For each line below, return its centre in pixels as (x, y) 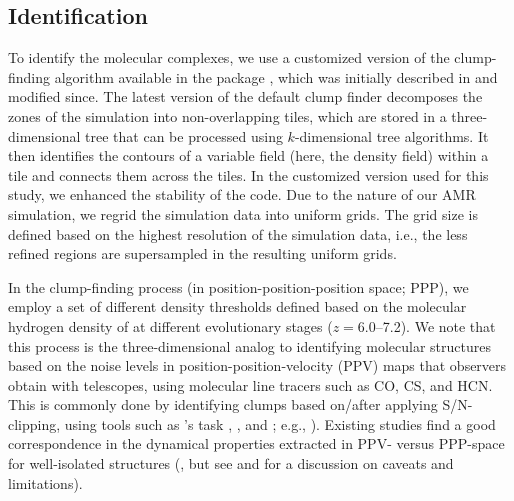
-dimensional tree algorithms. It (391, 135)
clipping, (34, 423)
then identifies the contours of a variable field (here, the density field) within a (248, 155)
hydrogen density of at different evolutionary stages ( (170, 325)
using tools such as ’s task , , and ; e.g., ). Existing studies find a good (280, 423)
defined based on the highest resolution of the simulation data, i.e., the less (238, 233)
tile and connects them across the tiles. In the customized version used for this (248, 174)
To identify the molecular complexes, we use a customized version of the (229, 57)
